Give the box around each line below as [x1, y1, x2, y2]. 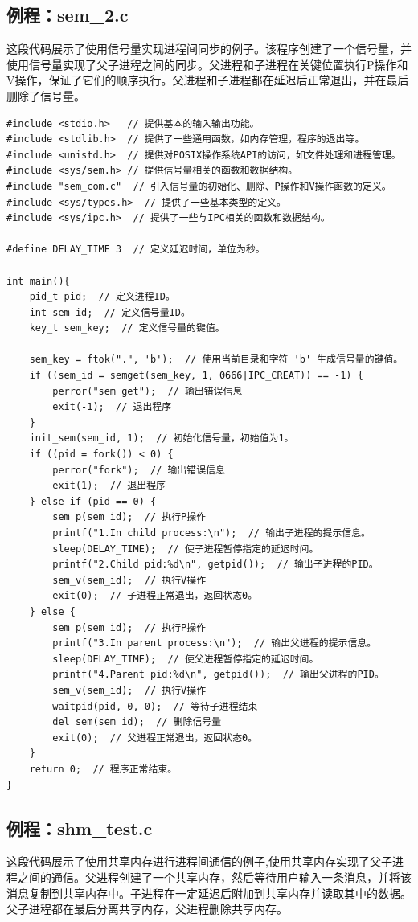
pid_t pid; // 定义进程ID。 [29, 291, 175, 303]
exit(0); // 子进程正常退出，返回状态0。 [52, 590, 258, 602]
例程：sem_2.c [6, 2, 129, 27]
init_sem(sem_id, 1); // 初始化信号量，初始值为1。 [29, 432, 294, 445]
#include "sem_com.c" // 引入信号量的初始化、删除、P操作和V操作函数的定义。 [6, 180, 391, 192]
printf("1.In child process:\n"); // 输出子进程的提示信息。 [52, 527, 371, 539]
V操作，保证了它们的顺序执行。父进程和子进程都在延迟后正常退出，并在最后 [6, 72, 409, 88]
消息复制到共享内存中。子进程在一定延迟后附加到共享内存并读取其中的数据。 [6, 884, 412, 901]
